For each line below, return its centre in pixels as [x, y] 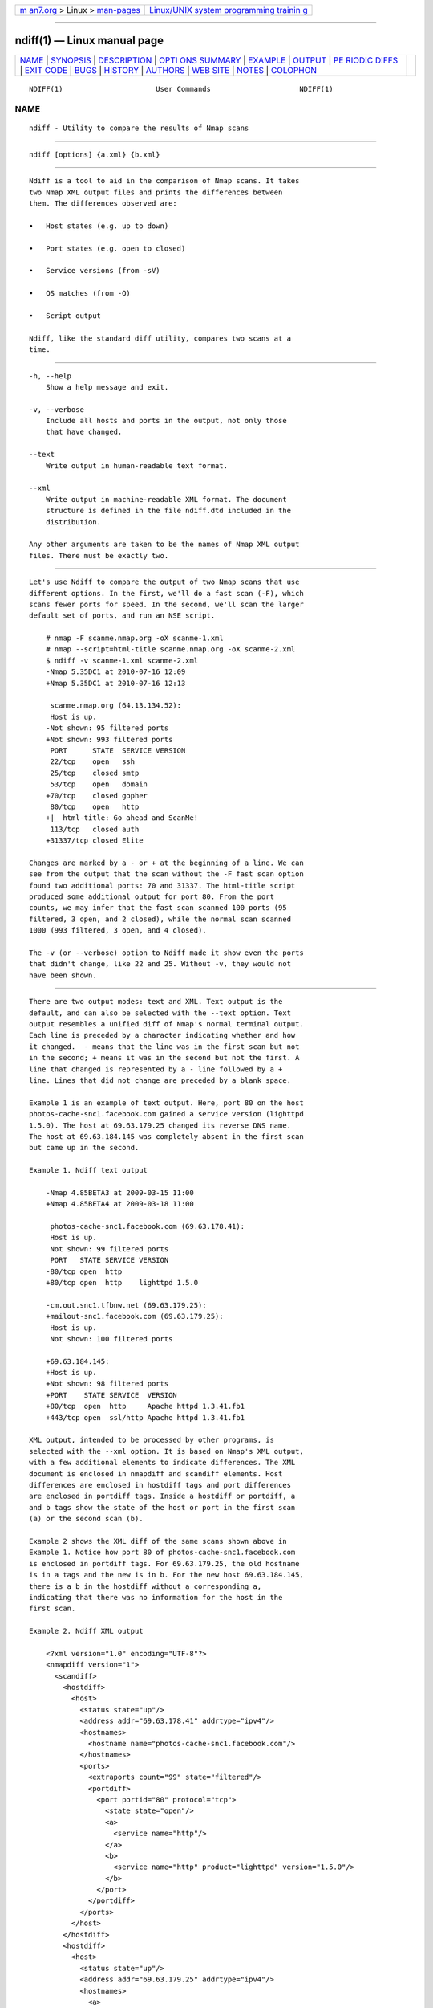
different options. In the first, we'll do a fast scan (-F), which [166, 593]
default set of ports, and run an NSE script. [122, 616]
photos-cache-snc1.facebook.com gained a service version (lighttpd [166, 1114]
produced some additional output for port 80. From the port [152, 897]
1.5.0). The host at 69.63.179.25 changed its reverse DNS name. [160, 1125]
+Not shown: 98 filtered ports [107, 1384]
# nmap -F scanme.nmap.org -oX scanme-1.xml [134, 638]
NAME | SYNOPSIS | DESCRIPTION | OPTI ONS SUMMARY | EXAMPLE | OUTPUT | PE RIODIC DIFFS [209, 60]
